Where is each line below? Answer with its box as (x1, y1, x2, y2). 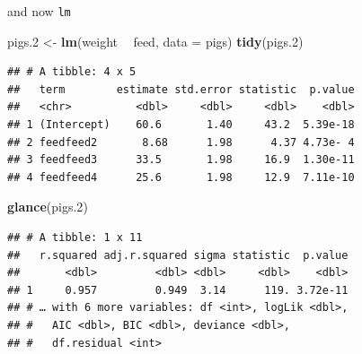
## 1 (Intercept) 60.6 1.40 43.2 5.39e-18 (7, 118, 355, 132)
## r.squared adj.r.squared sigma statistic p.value (7, 248, 349, 262)
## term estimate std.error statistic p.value (7, 82, 355, 96)
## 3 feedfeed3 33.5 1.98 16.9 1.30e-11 (7, 153, 355, 167)
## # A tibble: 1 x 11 (7, 231, 143, 244)
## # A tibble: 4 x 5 (7, 65, 137, 79)
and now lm (7, 2, 71, 20)
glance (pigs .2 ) (7, 197, 88, 216)
